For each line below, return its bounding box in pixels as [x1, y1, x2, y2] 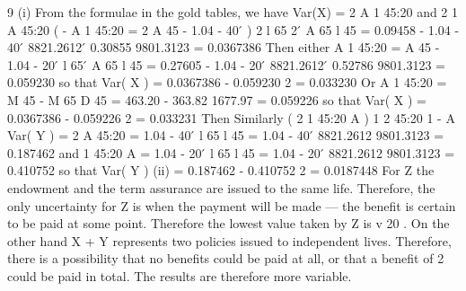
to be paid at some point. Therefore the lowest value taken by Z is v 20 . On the [7, 214, 450, 233]
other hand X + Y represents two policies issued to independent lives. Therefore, [7, 231, 452, 250]
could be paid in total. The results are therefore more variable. [7, 266, 352, 285]
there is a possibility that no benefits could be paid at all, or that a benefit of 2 [7, 249, 444, 268]
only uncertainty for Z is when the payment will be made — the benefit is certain [7, 196, 456, 215]
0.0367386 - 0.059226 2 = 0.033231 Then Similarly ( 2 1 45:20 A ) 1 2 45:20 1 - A [7, 108, 455, 127]
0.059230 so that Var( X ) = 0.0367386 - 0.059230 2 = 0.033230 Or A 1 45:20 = [7, 73, 447, 92]
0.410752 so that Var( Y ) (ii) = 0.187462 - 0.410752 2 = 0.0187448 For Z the [7, 161, 435, 180]
